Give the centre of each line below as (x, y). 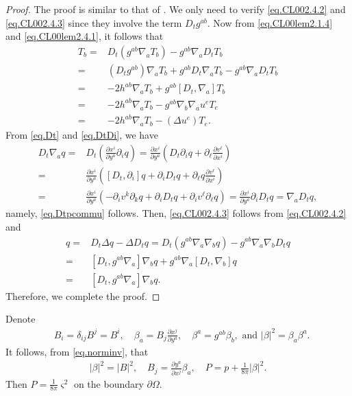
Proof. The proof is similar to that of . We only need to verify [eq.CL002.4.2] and (176, 9)
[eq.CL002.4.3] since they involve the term (94, 22)
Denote (21, 319)
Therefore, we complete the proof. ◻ (83, 295)
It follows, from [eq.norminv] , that (77, 352)
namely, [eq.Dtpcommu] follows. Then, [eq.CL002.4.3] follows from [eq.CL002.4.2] (176, 213)
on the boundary (109, 383)
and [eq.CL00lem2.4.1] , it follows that (85, 36)
